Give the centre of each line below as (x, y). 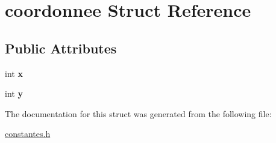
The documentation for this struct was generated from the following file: (138, 113)
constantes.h (28, 134)
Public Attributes (61, 48)
